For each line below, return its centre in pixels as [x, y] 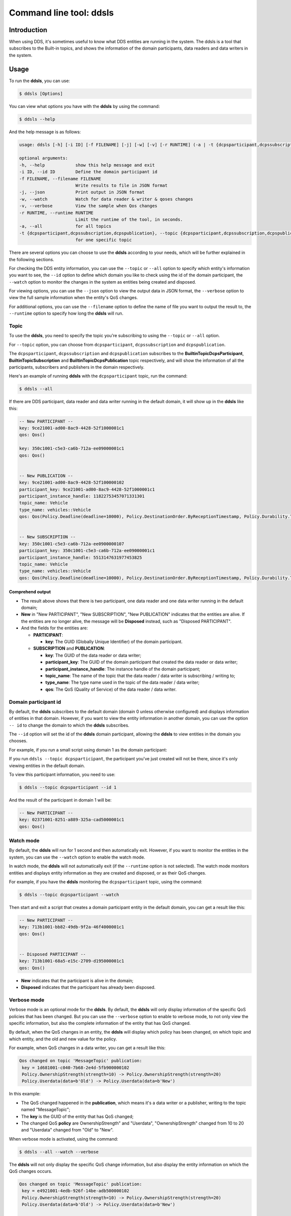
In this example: [25, 1094]
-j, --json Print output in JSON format [82, 192]
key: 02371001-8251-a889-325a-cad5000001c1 [72, 820]
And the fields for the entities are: [55, 628]
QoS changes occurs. [31, 1171]
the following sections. [32, 259]
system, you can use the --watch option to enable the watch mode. [77, 857]
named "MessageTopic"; [46, 1109]
